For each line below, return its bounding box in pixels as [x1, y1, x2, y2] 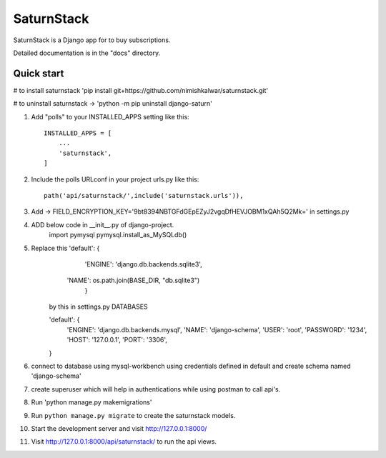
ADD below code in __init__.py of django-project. [31, 220, 174, 229]
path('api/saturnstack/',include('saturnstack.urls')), [44, 191, 244, 199]
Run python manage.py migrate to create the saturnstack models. [31, 411, 236, 419]
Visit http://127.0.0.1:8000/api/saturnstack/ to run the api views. [31, 437, 217, 446]
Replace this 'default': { [31, 244, 100, 252]
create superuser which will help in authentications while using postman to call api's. [31, 384, 281, 393]
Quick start [13, 67, 64, 79]
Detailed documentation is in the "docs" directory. [13, 49, 161, 57]
